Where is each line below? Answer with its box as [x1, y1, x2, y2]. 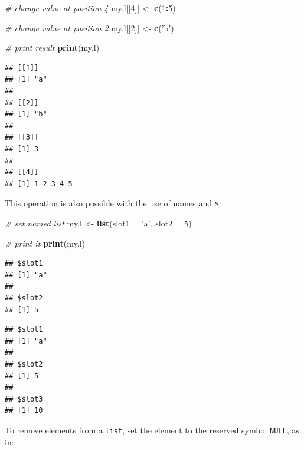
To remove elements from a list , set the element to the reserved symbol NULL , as [5, 423, 299, 436]
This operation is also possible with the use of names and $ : [5, 197, 221, 209]
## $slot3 [5, 394, 43, 403]
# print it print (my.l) [5, 237, 85, 249]
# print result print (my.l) [5, 41, 100, 54]
